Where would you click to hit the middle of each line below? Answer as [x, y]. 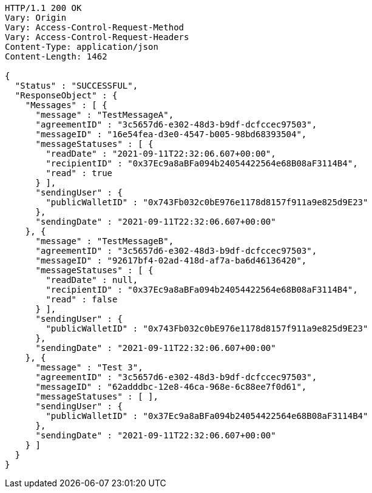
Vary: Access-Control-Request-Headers [97, 37]
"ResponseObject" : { [66, 95]
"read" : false [82, 299]
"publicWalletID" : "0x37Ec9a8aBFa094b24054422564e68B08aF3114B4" [207, 416]
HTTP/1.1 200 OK [43, 8]
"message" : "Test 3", [89, 367]
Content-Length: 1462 [56, 56]
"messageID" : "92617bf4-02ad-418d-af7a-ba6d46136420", [171, 260]
